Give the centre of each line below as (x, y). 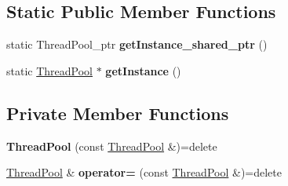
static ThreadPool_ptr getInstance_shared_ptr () (137, 44)
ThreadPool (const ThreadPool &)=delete (112, 146)
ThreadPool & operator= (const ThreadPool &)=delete (144, 172)
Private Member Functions (118, 113)
